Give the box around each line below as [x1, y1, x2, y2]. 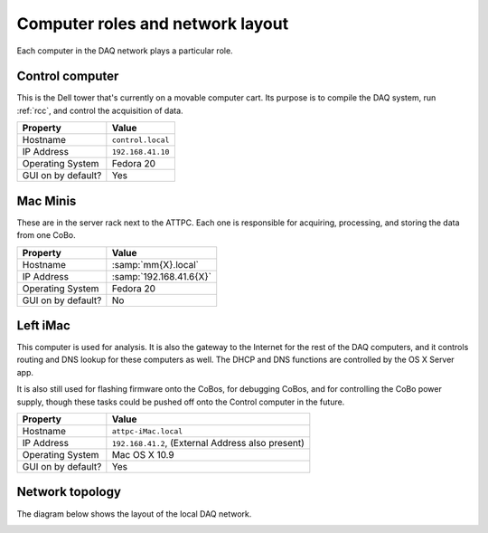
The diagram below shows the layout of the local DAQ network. [16, 508, 252, 519]
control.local [111, 135, 170, 145]
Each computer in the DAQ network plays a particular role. [16, 45, 234, 56]
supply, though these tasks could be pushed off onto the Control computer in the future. [16, 396, 345, 407]
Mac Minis [16, 193, 77, 208]
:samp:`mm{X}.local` [111, 258, 199, 271]
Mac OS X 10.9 [111, 449, 175, 461]
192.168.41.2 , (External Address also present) [111, 437, 305, 449]
